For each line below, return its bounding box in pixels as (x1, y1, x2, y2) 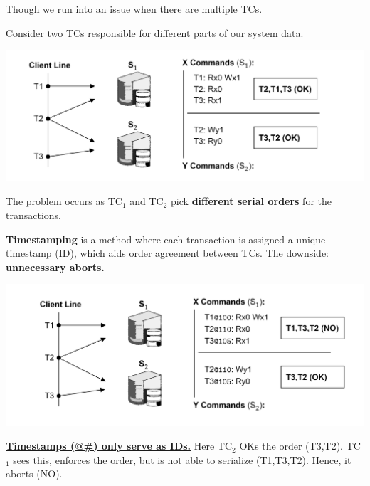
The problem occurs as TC (6, 194, 122, 208)
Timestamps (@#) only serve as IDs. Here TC (6, 438, 233, 453)
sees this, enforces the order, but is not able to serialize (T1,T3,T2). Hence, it (13, 452, 351, 467)
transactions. (6, 207, 61, 222)
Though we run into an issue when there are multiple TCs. (6, 1, 263, 16)
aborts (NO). (6, 466, 63, 481)
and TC (129, 194, 164, 208)
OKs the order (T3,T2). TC (239, 438, 361, 453)
